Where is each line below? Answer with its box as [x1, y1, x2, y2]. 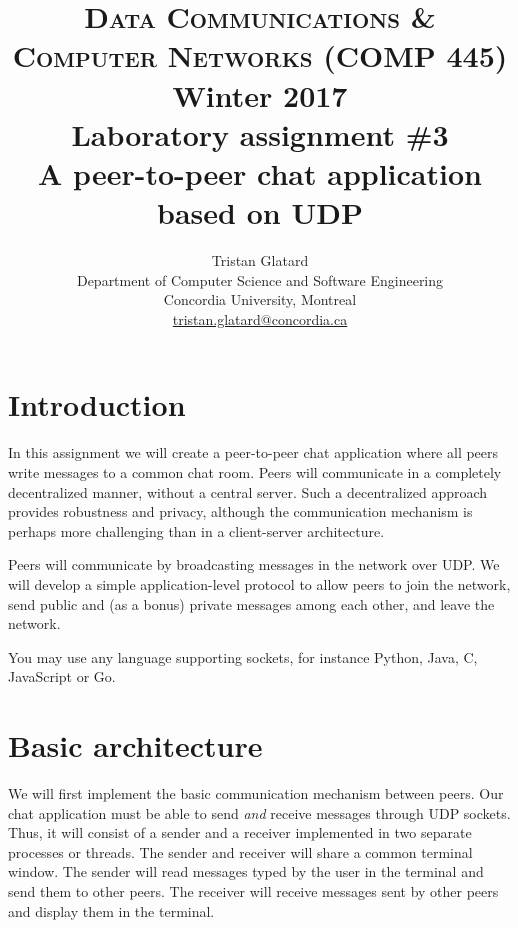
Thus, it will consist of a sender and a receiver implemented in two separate [8, 822, 472, 843]
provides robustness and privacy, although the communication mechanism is [8, 501, 473, 522]
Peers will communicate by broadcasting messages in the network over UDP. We [8, 554, 500, 575]
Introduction [8, 384, 186, 425]
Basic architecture [8, 725, 263, 766]
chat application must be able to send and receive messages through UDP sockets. [8, 802, 511, 823]
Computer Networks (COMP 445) [12, 35, 508, 76]
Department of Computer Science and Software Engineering [76, 269, 444, 290]
